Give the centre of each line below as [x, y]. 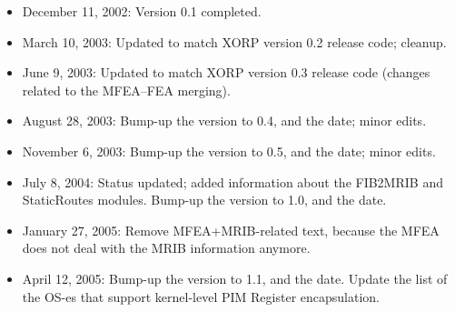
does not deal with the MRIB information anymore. [166, 248]
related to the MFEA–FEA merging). [126, 90]
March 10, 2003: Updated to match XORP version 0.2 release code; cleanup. [234, 41]
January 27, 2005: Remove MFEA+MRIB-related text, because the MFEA [231, 230]
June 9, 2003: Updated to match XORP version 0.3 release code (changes [226, 72]
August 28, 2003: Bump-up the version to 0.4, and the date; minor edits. [224, 121]
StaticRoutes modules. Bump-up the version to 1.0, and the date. [204, 200]
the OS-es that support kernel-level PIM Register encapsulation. [201, 296]
